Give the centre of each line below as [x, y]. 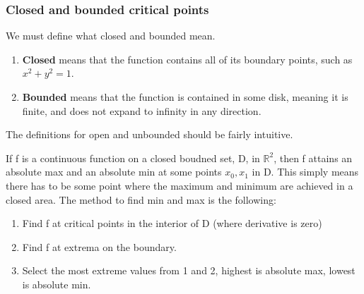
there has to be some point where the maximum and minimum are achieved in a [180, 185]
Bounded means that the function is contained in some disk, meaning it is [185, 97]
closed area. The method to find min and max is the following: [141, 199]
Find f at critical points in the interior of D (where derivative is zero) [172, 223]
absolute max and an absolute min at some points [114, 172]
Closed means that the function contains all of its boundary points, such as [187, 59]
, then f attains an [313, 158]
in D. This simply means [305, 172]
